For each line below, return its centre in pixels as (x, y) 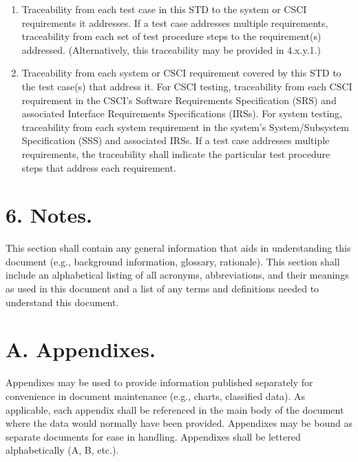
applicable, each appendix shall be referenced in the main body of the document (175, 409)
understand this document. (62, 302)
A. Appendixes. (81, 349)
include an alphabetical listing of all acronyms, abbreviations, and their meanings (177, 275)
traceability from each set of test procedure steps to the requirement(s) (171, 36)
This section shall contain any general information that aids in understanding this (178, 248)
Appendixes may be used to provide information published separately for (159, 382)
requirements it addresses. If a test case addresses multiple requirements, (175, 22)
